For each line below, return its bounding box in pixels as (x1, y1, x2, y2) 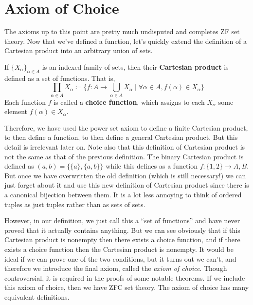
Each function (4, 96, 46, 107)
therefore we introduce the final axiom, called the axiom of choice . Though (4, 263, 227, 273)
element (4, 106, 28, 116)
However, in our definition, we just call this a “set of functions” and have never (4, 215, 240, 226)
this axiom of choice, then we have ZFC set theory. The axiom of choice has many (4, 282, 249, 292)
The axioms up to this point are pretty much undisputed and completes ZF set (4, 26, 240, 37)
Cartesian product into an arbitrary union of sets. (4, 45, 153, 56)
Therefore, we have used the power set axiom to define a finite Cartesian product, (4, 122, 248, 133)
